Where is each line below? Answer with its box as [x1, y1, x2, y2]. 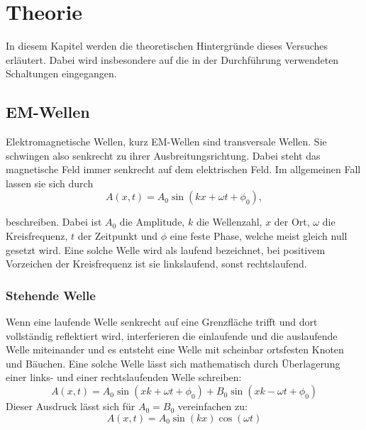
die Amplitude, [119, 214, 185, 229]
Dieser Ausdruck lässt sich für [6, 399, 135, 414]
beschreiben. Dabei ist [6, 214, 102, 229]
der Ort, [274, 214, 310, 229]
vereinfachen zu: [177, 399, 248, 414]
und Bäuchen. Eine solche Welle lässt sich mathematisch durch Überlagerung [6, 355, 340, 370]
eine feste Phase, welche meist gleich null [170, 228, 348, 243]
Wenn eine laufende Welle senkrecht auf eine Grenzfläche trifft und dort [6, 314, 318, 329]
